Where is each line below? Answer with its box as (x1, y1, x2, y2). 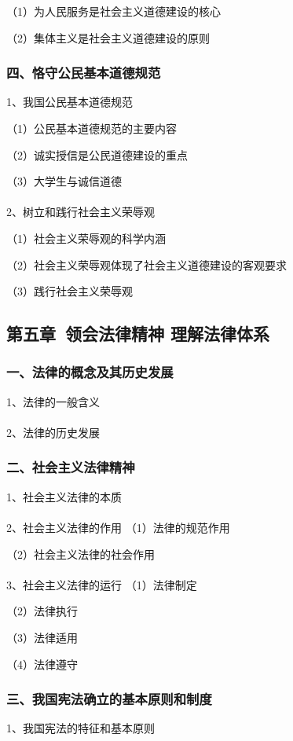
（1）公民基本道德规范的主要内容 (6, 120, 177, 136)
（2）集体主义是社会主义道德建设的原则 (6, 29, 210, 46)
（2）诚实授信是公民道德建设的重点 (6, 146, 188, 163)
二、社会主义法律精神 (6, 457, 135, 477)
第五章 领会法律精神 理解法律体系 (6, 321, 270, 346)
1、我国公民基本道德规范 (6, 94, 133, 110)
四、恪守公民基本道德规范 (6, 63, 161, 83)
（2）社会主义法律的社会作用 (6, 545, 155, 562)
